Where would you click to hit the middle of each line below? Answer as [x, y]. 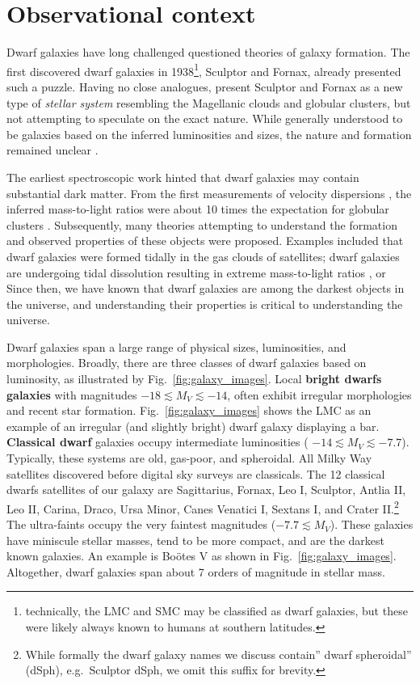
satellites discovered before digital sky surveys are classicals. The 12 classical [196, 473]
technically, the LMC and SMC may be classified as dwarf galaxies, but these [216, 611]
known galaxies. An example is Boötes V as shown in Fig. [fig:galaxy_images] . [202, 556]
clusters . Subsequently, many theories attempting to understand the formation [202, 224]
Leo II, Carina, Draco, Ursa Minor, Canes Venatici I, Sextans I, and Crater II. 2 [203, 507]
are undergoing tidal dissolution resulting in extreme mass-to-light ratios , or [196, 272]
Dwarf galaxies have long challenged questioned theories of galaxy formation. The [208, 52]
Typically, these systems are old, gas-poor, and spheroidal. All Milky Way [189, 458]
